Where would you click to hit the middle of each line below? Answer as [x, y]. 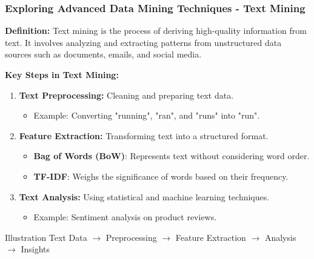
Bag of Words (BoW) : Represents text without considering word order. [172, 156]
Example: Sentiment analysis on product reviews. [125, 217]
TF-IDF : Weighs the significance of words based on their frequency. [161, 176]
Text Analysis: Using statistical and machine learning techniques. [144, 196]
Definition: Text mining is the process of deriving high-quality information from [156, 31]
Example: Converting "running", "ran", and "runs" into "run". [147, 115]
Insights [35, 249]
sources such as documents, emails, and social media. [103, 54]
